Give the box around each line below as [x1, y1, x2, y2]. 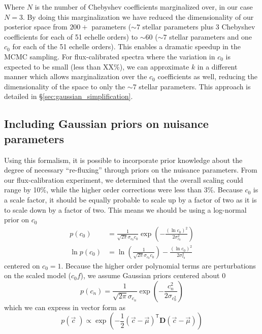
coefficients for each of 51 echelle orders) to [4, 31, 138, 42]
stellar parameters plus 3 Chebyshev [142, 21, 255, 32]
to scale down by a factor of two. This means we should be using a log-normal [4, 204, 247, 215]
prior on [4, 214, 29, 225]
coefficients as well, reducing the [157, 71, 257, 82]
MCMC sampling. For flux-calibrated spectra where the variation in [4, 51, 215, 61]
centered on [4, 260, 40, 271]
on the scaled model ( [4, 270, 71, 281]
